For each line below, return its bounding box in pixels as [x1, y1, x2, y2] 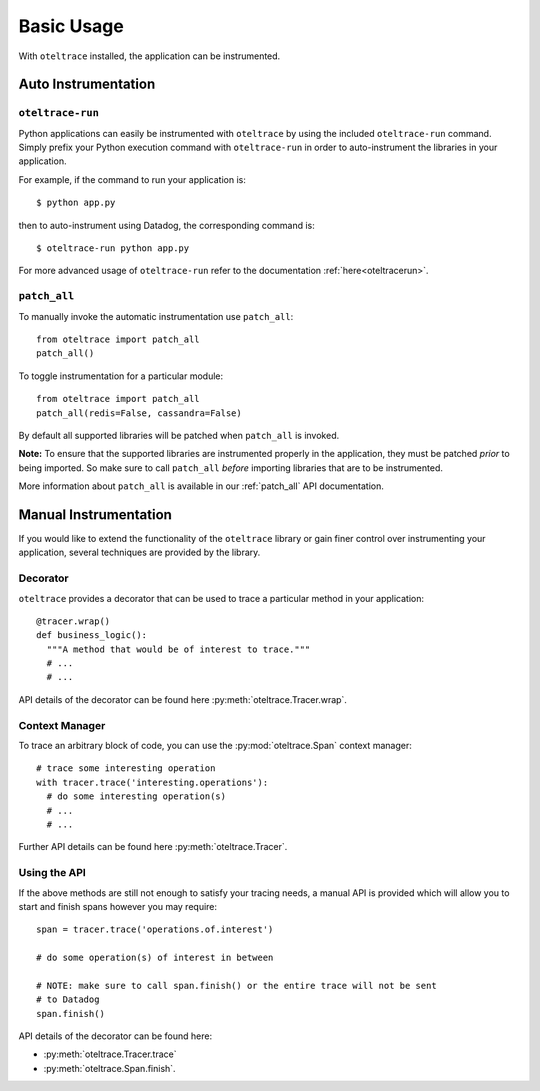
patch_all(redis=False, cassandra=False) [36, 407, 242, 419]
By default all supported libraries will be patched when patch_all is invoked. [18, 429, 340, 441]
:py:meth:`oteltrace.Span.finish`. [43, 1062, 176, 1074]
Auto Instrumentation [18, 76, 156, 93]
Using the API [18, 866, 87, 880]
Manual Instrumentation [18, 506, 172, 523]
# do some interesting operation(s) [46, 791, 227, 802]
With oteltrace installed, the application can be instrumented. [18, 50, 281, 62]
